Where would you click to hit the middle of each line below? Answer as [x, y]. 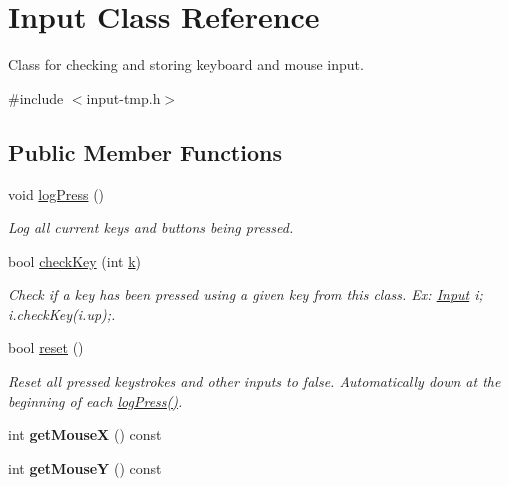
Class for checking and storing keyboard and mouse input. [186, 64]
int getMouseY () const [85, 467]
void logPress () [56, 193]
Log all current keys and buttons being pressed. [151, 227]
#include [36, 97]
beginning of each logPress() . [95, 400]
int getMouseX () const [85, 434]
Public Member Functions [145, 151]
